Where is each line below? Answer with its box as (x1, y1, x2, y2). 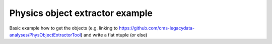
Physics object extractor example (9, 7, 153, 18)
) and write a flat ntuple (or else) (81, 31, 148, 37)
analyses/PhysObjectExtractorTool (9, 31, 81, 37)
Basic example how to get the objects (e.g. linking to (9, 25, 118, 31)
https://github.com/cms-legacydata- (118, 25, 195, 31)
